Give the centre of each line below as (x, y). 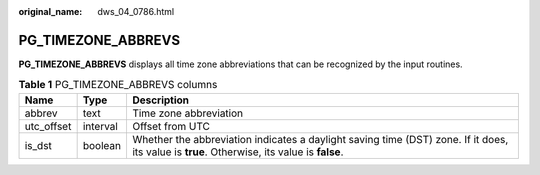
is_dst (38, 145)
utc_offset (48, 126)
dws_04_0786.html (136, 11)
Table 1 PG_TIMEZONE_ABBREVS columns (118, 85)
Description (160, 100)
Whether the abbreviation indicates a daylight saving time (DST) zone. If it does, (320, 139)
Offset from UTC (170, 126)
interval (100, 126)
